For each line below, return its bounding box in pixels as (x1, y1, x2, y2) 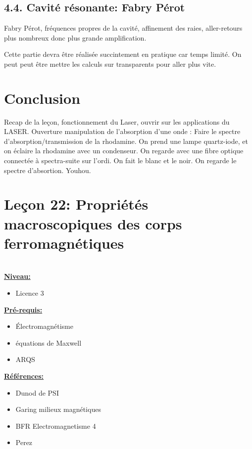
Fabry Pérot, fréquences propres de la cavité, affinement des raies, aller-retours (4, 23, 243, 33)
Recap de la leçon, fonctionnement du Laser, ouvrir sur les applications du (4, 116, 230, 127)
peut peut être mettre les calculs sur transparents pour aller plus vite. (4, 58, 216, 69)
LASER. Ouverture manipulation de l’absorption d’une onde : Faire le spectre (4, 126, 241, 136)
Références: (4, 370, 44, 381)
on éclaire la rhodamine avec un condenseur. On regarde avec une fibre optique (4, 145, 244, 156)
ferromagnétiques (4, 232, 124, 253)
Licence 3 (15, 287, 44, 298)
